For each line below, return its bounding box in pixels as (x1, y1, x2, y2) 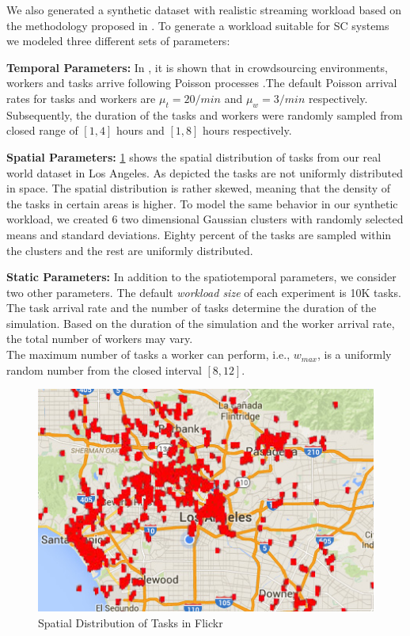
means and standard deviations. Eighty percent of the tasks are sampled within (6, 226, 392, 242)
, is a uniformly (317, 346, 392, 363)
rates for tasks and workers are (6, 89, 156, 106)
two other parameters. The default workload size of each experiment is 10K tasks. (6, 284, 401, 300)
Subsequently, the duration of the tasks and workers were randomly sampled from (6, 106, 403, 123)
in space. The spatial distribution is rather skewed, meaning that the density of (6, 180, 391, 196)
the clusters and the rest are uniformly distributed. (6, 242, 253, 258)
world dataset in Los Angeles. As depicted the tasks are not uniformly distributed (6, 164, 404, 181)
